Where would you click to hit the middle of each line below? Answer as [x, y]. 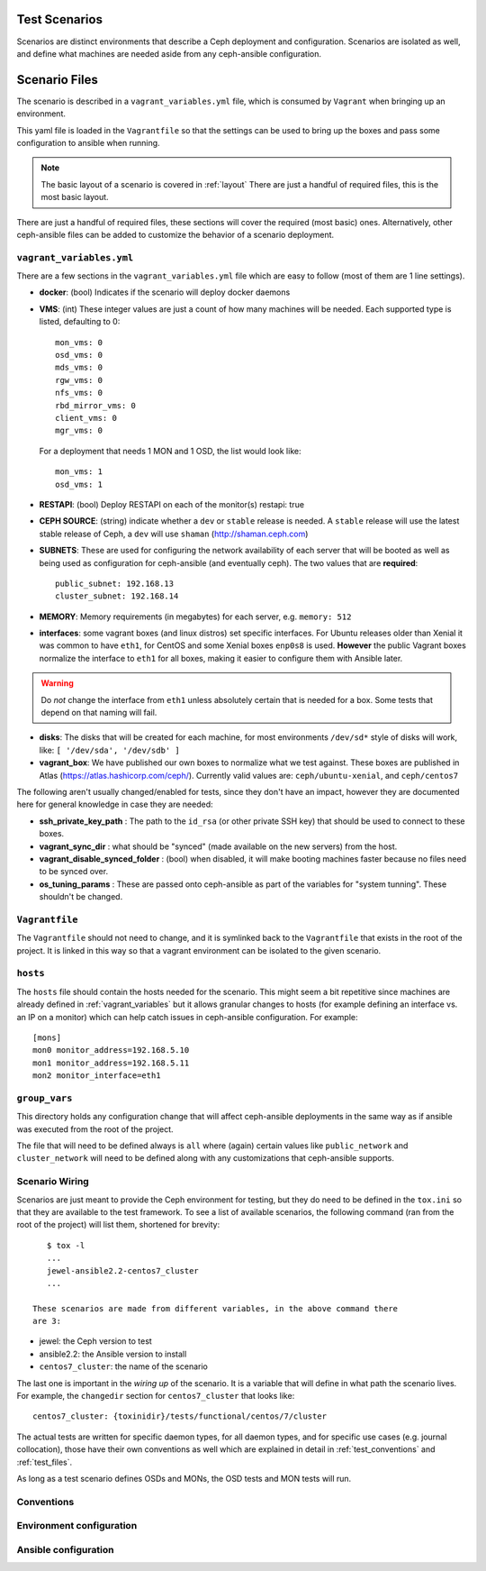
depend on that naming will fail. [99, 713]
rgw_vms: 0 [79, 380]
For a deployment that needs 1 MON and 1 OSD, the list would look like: [170, 451]
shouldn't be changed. [81, 897]
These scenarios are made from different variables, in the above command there [216, 1308]
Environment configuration [77, 1526]
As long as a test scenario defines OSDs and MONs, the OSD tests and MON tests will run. [184, 1478]
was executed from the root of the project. [95, 1129]
